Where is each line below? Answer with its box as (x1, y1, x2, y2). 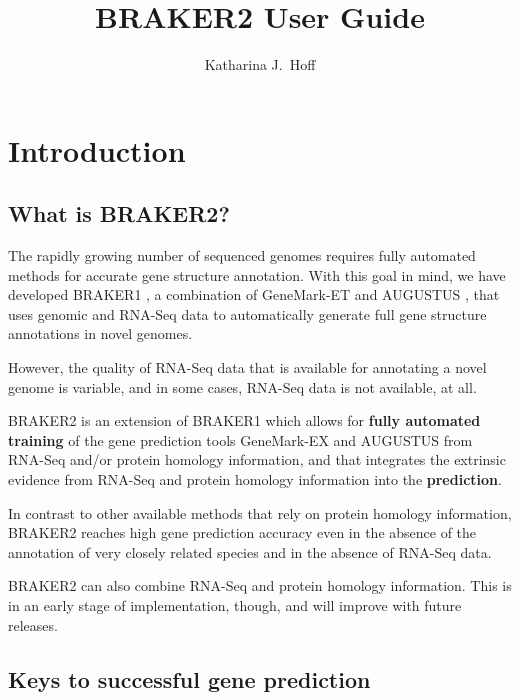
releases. (8, 614, 58, 635)
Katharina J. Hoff (204, 54, 316, 75)
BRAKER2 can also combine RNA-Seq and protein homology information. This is (8, 575, 512, 596)
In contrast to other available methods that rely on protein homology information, (8, 502, 512, 523)
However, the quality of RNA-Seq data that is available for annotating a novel (8, 357, 487, 378)
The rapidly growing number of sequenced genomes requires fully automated (8, 245, 476, 266)
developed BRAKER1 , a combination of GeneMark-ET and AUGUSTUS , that (8, 284, 500, 305)
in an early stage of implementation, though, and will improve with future (8, 595, 462, 616)
